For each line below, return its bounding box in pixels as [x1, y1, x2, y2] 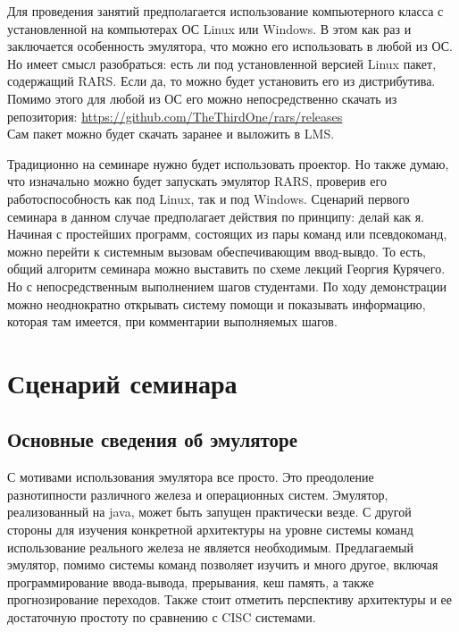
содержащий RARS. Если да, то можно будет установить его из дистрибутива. [7, 72, 436, 90]
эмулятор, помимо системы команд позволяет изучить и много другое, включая [7, 555, 438, 574]
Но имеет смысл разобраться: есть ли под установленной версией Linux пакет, [7, 54, 437, 72]
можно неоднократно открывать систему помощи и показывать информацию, [7, 294, 426, 313]
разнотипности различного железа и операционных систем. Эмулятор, [7, 485, 388, 503]
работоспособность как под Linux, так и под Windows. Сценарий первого [7, 189, 410, 207]
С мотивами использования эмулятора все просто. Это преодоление [7, 468, 374, 486]
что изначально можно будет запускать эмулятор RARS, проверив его [7, 172, 387, 190]
